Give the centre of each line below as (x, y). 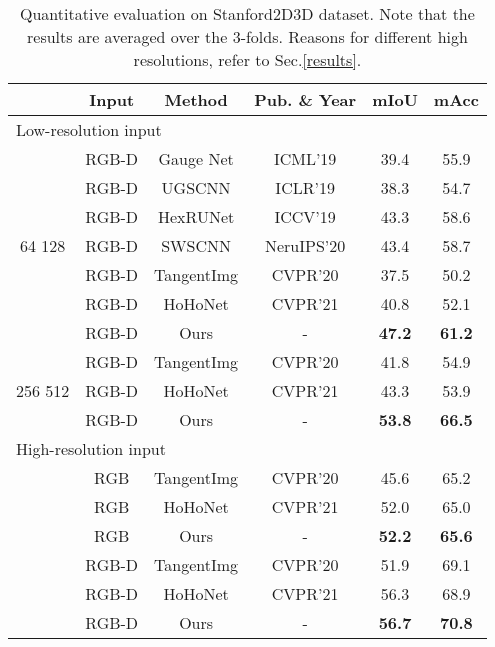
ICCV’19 (305, 216)
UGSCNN (196, 187)
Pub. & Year (305, 99)
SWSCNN (196, 245)
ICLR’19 (305, 187)
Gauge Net (196, 158)
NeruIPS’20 (305, 245)
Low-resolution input (89, 129)
